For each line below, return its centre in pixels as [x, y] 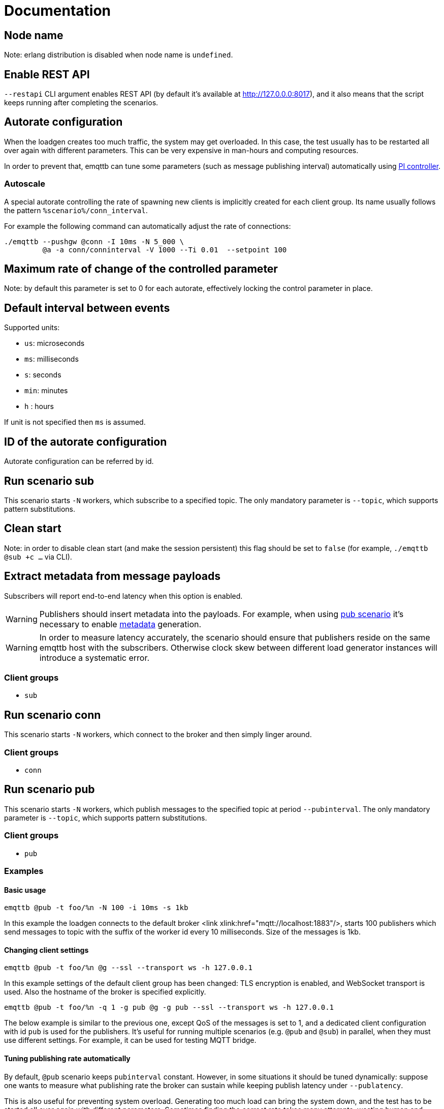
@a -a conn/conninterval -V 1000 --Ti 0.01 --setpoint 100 [165, 250]
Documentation [58, 11]
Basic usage [25, 890]
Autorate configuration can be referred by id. [79, 461]
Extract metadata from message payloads [112, 576]
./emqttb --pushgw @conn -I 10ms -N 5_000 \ [94, 241]
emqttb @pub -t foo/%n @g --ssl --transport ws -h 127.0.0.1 [128, 968]
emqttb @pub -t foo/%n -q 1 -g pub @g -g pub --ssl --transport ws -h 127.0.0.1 [169, 1008]
